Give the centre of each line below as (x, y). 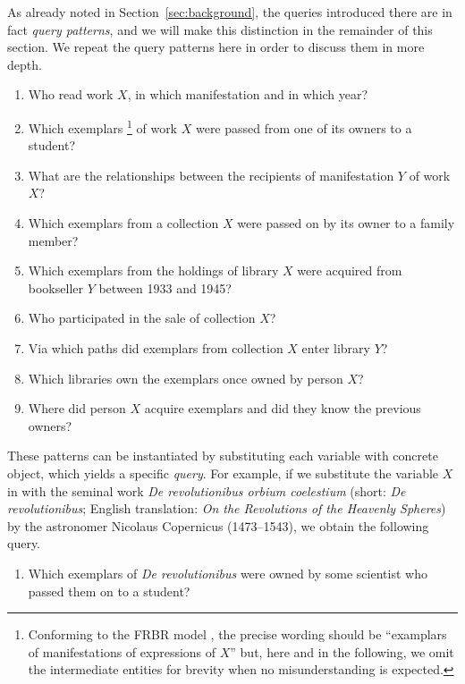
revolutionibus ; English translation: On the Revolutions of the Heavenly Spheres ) (227, 508)
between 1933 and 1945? (165, 287)
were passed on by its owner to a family (346, 223)
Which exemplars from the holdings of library (153, 270)
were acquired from (350, 270)
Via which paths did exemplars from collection (156, 347)
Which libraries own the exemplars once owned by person (186, 378)
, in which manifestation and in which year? (248, 94)
